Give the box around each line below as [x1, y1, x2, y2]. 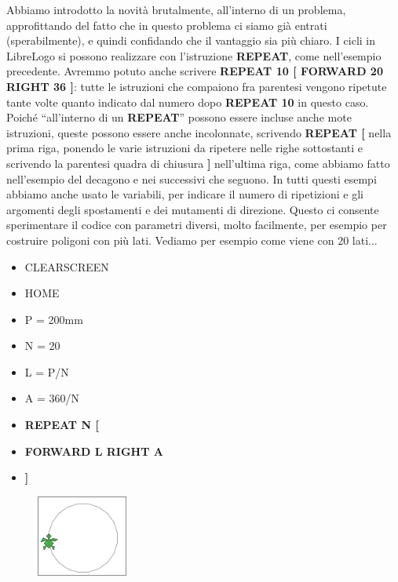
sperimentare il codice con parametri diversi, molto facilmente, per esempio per [6, 216, 387, 233]
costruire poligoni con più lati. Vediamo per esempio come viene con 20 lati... [6, 231, 378, 248]
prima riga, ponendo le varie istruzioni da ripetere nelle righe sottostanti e [6, 140, 363, 156]
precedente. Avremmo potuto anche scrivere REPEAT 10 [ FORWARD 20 [6, 63, 383, 79]
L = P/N [24, 363, 69, 380]
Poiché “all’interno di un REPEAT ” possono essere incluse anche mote [6, 109, 352, 125]
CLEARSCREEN [24, 258, 109, 275]
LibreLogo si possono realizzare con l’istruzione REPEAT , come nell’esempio [6, 47, 382, 64]
